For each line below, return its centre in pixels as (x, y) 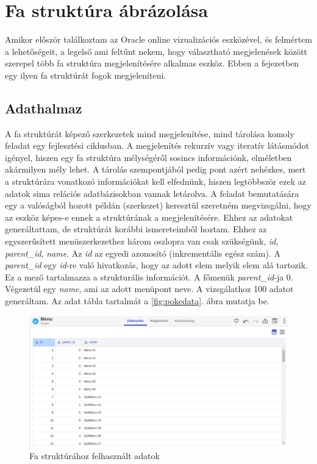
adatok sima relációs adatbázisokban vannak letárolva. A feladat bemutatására (152, 193)
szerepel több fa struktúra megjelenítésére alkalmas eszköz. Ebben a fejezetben (152, 63)
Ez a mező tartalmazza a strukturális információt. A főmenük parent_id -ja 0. (149, 277)
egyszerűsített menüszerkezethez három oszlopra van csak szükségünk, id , (142, 241)
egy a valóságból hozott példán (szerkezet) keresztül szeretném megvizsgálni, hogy (158, 205)
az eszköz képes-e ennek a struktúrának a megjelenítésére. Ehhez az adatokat (149, 217)
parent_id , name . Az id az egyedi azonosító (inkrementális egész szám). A (143, 253)
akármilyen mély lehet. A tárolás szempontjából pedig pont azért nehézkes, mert (155, 169)
